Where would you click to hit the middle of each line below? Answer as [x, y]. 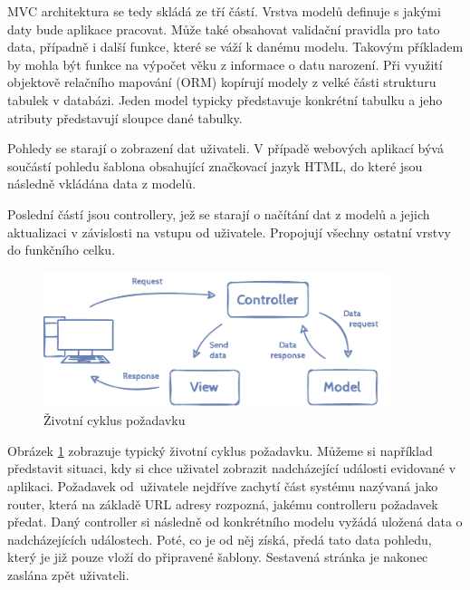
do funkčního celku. [62, 250]
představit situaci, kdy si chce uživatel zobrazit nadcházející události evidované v [232, 468]
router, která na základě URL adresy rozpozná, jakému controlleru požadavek [223, 503]
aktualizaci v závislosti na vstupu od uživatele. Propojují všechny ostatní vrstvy [229, 232]
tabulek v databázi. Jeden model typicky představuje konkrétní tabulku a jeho [225, 99]
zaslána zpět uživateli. [68, 574]
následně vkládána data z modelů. [102, 184]
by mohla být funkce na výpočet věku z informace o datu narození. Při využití [225, 64]
